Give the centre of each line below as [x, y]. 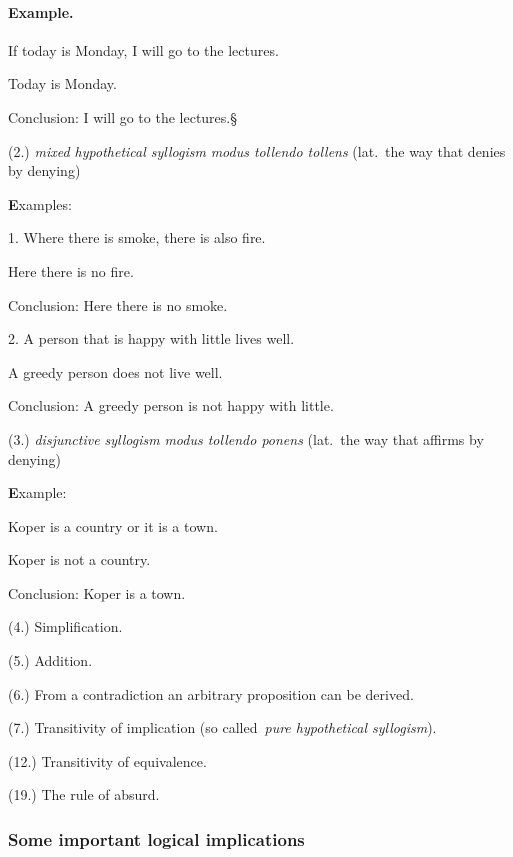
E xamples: [40, 203]
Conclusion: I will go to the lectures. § [123, 116]
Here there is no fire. [71, 270]
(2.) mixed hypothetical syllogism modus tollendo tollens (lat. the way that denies [257, 150]
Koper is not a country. [79, 559]
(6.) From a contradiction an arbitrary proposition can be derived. [211, 693]
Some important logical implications [156, 838]
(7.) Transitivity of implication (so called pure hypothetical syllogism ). [222, 727]
